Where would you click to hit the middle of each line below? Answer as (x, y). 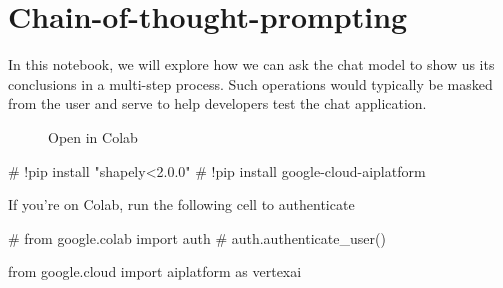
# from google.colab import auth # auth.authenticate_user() (197, 237)
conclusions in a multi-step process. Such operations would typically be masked (250, 83)
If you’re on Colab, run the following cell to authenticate (181, 204)
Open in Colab (93, 136)
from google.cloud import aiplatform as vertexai (155, 271)
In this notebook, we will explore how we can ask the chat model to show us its (251, 64)
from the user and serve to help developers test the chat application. (217, 103)
